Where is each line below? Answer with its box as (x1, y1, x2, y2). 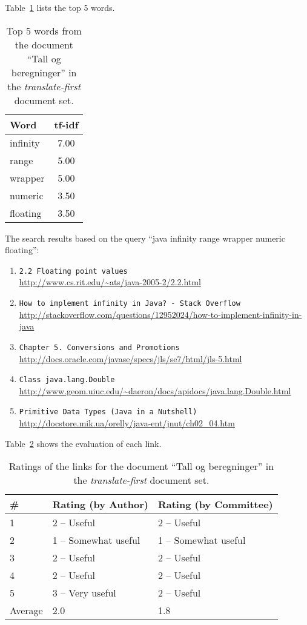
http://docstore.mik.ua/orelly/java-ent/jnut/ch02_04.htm (19, 417, 235, 429)
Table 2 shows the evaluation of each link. (5, 437, 162, 449)
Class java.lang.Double (19, 375, 115, 385)
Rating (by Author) (52, 497, 148, 512)
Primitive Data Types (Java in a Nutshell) (19, 408, 197, 417)
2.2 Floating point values (19, 266, 128, 276)
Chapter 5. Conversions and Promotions (19, 343, 180, 352)
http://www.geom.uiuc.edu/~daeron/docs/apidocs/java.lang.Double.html (19, 384, 291, 397)
